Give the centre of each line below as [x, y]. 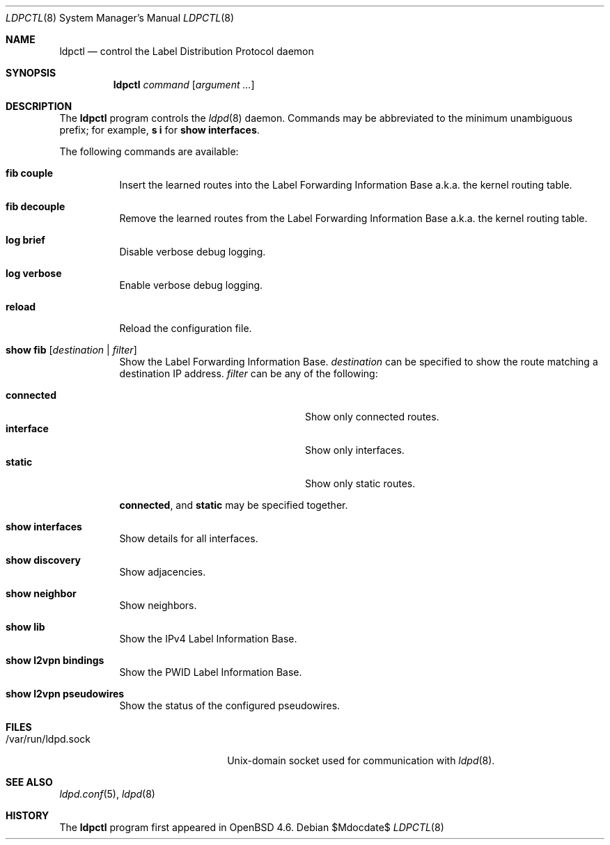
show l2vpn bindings [55, 660]
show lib [25, 627]
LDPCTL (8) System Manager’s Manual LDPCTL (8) [120, 18]
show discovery [44, 560]
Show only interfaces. [355, 450]
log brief [25, 240]
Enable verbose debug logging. [191, 285]
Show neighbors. [158, 605]
